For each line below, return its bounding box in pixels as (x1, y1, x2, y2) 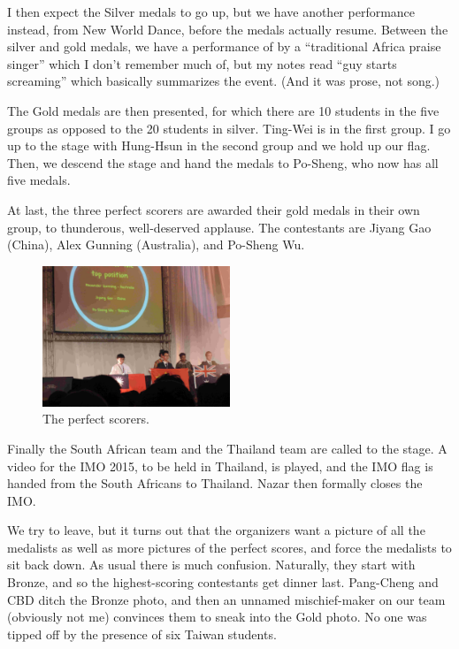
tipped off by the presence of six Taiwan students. (7, 624, 277, 643)
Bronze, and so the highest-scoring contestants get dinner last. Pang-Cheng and (7, 573, 439, 592)
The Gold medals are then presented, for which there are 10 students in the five (7, 101, 440, 119)
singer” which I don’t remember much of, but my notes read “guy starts (7, 54, 397, 73)
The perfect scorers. (42, 409, 149, 428)
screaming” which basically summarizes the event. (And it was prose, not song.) (7, 72, 440, 90)
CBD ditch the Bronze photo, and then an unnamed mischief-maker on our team (7, 590, 446, 608)
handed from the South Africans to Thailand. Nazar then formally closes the (7, 474, 423, 492)
